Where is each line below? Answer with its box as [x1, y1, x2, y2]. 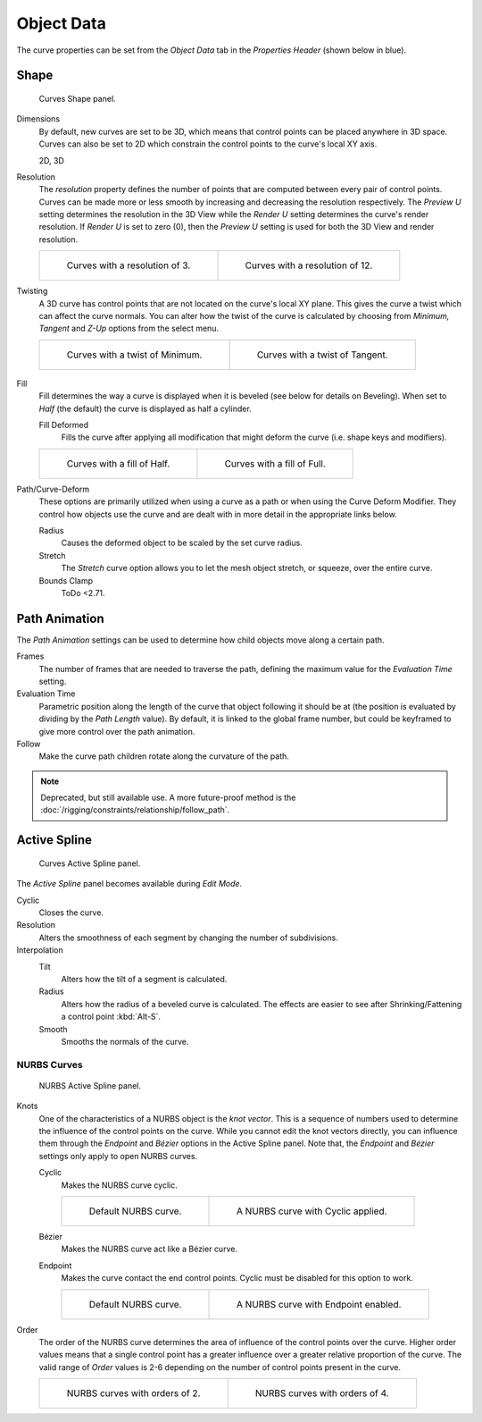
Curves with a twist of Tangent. [256, 349, 388, 361]
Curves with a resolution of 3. [66, 259, 191, 272]
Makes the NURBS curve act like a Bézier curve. [61, 1243, 238, 1255]
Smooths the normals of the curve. [61, 1036, 189, 1047]
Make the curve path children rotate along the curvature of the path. [38, 751, 290, 761]
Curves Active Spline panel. [38, 858, 141, 869]
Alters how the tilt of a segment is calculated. [61, 974, 228, 985]
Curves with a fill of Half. [66, 457, 170, 469]
